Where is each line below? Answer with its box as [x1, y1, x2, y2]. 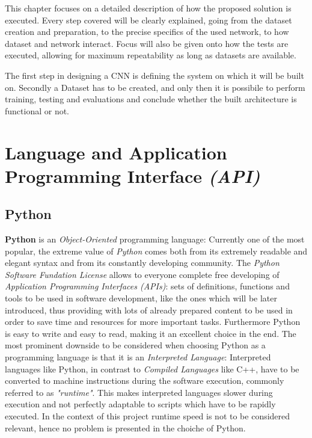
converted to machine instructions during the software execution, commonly [5, 374, 284, 387]
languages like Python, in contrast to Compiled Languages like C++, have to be [5, 362, 299, 375]
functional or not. [5, 104, 70, 117]
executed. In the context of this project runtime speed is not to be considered [5, 410, 290, 422]
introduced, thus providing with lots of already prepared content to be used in [5, 303, 293, 316]
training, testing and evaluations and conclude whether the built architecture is [5, 93, 297, 105]
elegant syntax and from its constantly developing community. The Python [5, 256, 280, 269]
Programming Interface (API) [5, 163, 260, 188]
